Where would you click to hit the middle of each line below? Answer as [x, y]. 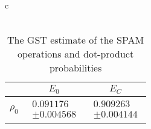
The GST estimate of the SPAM [75, 40]
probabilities [75, 68]
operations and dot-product [75, 54]
